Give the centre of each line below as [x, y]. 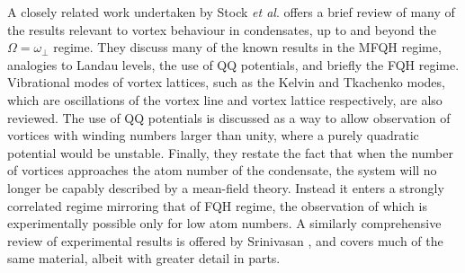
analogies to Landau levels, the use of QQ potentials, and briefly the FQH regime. [233, 64]
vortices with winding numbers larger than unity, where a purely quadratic [213, 135]
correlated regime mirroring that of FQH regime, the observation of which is [217, 205]
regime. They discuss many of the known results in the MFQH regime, [247, 47]
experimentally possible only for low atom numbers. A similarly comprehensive [224, 223]
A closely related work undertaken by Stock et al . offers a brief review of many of [231, 12]
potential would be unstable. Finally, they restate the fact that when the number [230, 152]
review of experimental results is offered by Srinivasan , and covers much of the [225, 240]
